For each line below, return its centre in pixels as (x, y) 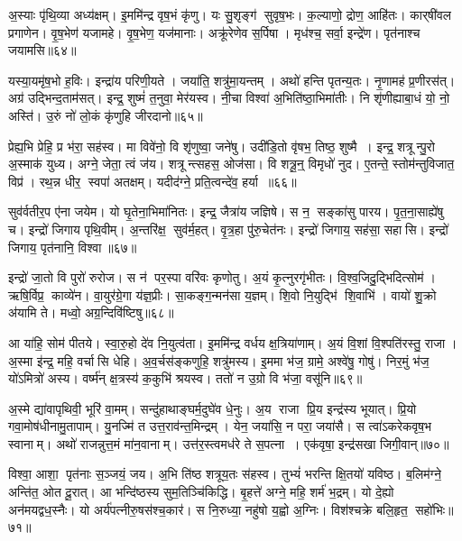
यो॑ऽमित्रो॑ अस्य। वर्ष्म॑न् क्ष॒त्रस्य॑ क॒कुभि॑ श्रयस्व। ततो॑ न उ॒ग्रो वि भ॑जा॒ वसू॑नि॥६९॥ (185, 378)
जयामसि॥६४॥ (42, 50)
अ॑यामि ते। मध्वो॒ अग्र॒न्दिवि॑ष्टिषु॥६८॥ (91, 312)
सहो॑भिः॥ (434, 509)
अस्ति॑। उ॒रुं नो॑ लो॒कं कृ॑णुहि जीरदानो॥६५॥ (106, 115)
